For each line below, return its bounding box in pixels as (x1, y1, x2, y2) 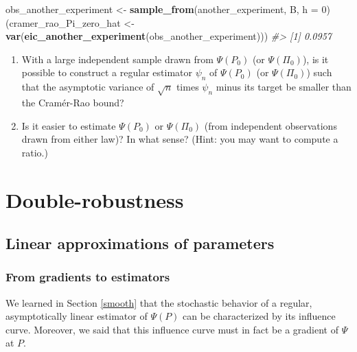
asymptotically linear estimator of (5, 309, 148, 323)
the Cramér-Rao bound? (21, 95, 124, 109)
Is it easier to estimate (21, 118, 116, 132)
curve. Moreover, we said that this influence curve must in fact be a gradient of (5, 322, 338, 336)
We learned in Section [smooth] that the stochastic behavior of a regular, (5, 295, 312, 309)
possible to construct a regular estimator (21, 65, 192, 80)
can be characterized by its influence (183, 309, 336, 323)
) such (306, 65, 332, 80)
